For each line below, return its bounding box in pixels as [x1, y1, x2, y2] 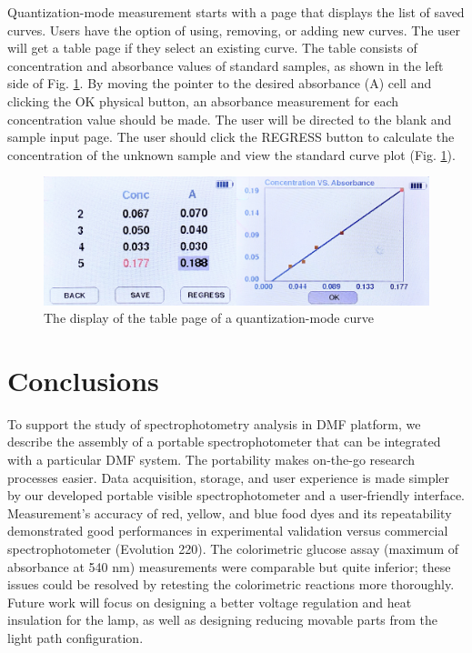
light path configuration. [7, 628, 144, 647]
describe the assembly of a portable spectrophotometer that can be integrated [7, 432, 441, 451]
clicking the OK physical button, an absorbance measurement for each [7, 91, 399, 110]
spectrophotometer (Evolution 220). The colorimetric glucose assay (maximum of [7, 539, 459, 558]
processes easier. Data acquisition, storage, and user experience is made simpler [7, 467, 450, 487]
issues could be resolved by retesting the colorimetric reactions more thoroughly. [7, 575, 455, 594]
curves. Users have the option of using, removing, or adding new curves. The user [7, 20, 461, 39]
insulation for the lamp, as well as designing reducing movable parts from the [7, 610, 438, 629]
